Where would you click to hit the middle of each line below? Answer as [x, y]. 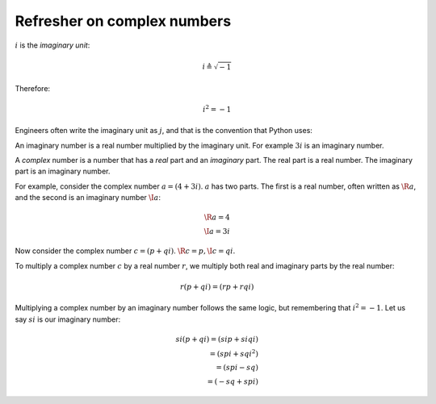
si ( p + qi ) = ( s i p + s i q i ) [217, 339]
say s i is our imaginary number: [68, 319]
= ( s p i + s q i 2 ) [234, 353]
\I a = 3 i [217, 231]
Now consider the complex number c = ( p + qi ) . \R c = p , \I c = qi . [125, 251]
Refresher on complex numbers [123, 21]
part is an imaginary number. [63, 171]
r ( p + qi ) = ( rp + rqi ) [217, 287]
